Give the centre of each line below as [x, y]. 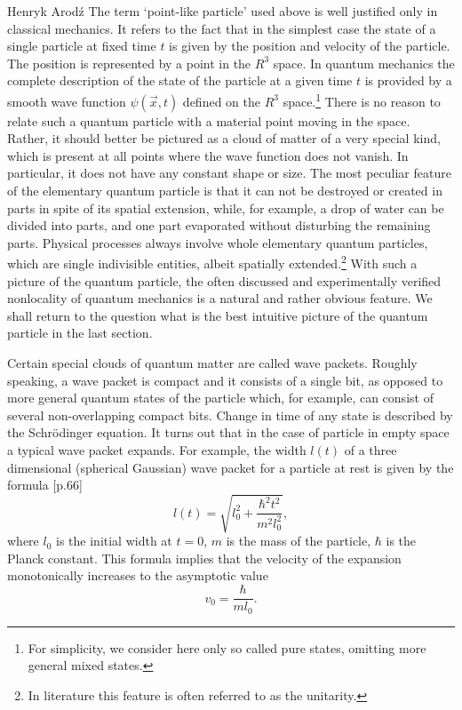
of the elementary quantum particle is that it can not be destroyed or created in [225, 190]
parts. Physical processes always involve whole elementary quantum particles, [218, 242]
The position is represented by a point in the [129, 63]
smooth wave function [67, 101]
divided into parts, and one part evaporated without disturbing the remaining [219, 225]
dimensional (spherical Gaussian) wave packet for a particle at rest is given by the [231, 467]
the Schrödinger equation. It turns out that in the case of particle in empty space [228, 432]
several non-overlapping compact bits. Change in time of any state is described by [230, 415]
